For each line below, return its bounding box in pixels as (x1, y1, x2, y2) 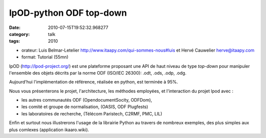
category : (9, 31, 30, 37)
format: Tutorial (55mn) (21, 54, 68, 60)
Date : (9, 25, 21, 30)
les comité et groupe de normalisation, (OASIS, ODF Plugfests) (21, 104, 148, 110)
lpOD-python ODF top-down (9, 7, 128, 18)
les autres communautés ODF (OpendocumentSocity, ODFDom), (21, 97, 152, 103)
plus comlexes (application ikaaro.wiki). (9, 127, 90, 133)
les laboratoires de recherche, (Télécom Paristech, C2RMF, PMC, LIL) (21, 110, 163, 116)
